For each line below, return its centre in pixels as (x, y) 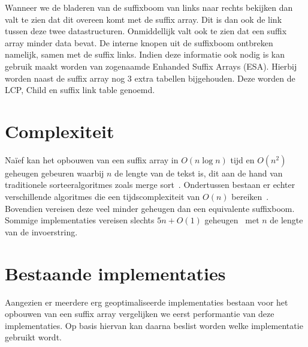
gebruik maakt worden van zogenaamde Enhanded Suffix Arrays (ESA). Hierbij (151, 66)
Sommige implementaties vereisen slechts (80, 220)
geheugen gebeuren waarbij (55, 173)
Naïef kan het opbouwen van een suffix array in (92, 159)
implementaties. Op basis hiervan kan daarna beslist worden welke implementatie (154, 325)
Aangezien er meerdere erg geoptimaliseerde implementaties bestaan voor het (147, 302)
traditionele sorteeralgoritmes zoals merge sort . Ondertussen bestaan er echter (150, 185)
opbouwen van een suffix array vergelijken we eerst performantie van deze (140, 314)
